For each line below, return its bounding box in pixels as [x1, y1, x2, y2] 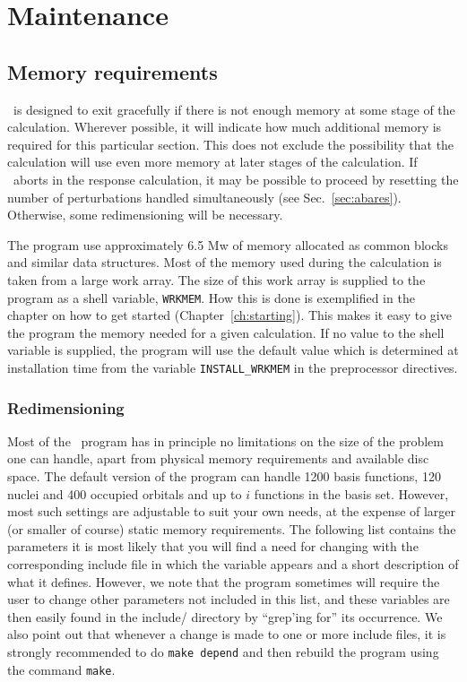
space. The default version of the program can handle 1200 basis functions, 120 [7, 467, 441, 486]
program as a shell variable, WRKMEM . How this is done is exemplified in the [7, 288, 415, 306]
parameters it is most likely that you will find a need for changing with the [7, 537, 419, 556]
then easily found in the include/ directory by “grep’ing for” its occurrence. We [7, 607, 443, 626]
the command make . [7, 660, 116, 678]
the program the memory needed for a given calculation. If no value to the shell [7, 323, 445, 341]
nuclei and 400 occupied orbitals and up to [7, 484, 242, 503]
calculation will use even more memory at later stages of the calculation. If [7, 152, 418, 171]
